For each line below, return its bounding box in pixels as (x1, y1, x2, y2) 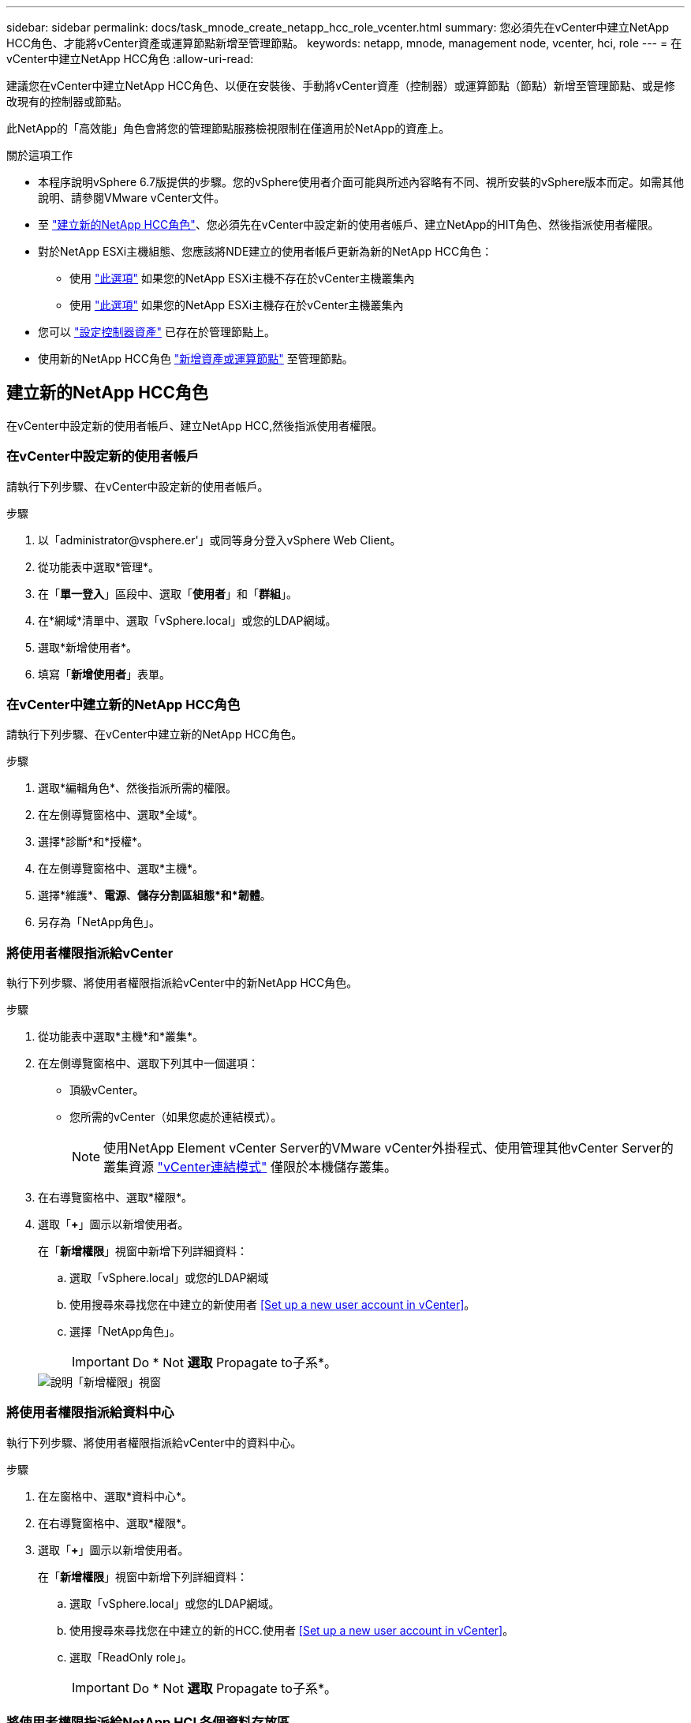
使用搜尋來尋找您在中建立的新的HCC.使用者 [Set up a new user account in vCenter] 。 (69, 1623, 514, 1637)
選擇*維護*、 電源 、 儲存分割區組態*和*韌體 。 (38, 888, 271, 903)
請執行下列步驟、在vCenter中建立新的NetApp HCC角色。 (6, 727, 303, 742)
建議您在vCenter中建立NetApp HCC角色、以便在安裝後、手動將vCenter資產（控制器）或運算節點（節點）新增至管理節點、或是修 (6, 79, 675, 92)
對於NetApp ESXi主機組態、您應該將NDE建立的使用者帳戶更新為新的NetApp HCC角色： (38, 245, 493, 258)
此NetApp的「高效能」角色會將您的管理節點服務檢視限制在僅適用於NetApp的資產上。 (6, 121, 450, 135)
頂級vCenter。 (69, 1083, 144, 1097)
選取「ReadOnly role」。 (69, 1650, 192, 1664)
